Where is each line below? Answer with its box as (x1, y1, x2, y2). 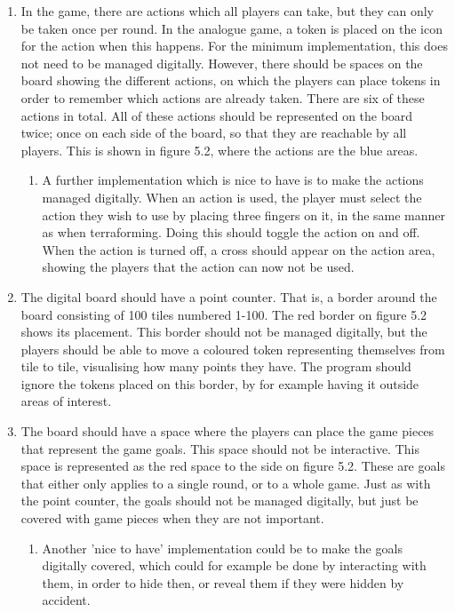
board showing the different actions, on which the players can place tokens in (20, 71, 441, 90)
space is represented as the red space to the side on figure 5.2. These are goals (20, 457, 445, 475)
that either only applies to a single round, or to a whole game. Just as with (20, 473, 431, 492)
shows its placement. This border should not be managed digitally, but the (20, 322, 427, 341)
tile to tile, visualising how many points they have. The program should (20, 357, 411, 376)
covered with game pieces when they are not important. (20, 509, 324, 528)
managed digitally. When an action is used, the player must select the (42, 187, 422, 206)
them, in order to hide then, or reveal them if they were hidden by (42, 573, 404, 592)
